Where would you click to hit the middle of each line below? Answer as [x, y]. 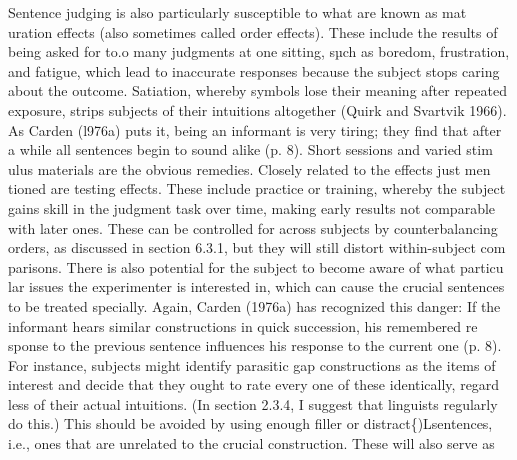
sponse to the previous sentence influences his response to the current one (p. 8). [255, 345]
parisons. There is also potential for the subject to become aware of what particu [256, 266]
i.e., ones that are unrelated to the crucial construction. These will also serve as [251, 443]
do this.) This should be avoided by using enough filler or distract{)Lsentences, [250, 423]
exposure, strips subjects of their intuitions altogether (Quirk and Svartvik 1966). [257, 109]
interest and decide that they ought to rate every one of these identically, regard [254, 384]
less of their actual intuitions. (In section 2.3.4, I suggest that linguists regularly [253, 403]
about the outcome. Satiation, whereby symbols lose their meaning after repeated [257, 90]
